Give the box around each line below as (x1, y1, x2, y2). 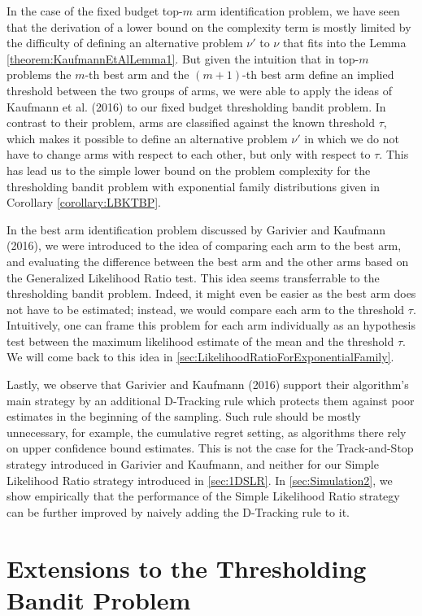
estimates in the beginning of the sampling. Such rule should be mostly (7, 408, 361, 425)
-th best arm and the (85, 66, 189, 83)
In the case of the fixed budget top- (7, 2, 183, 19)
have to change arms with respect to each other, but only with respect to (7, 146, 371, 163)
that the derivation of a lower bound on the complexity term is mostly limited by (7, 18, 411, 35)
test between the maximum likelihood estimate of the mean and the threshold (7, 332, 394, 349)
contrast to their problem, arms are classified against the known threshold (7, 114, 375, 131)
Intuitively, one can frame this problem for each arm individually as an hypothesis (7, 317, 415, 334)
